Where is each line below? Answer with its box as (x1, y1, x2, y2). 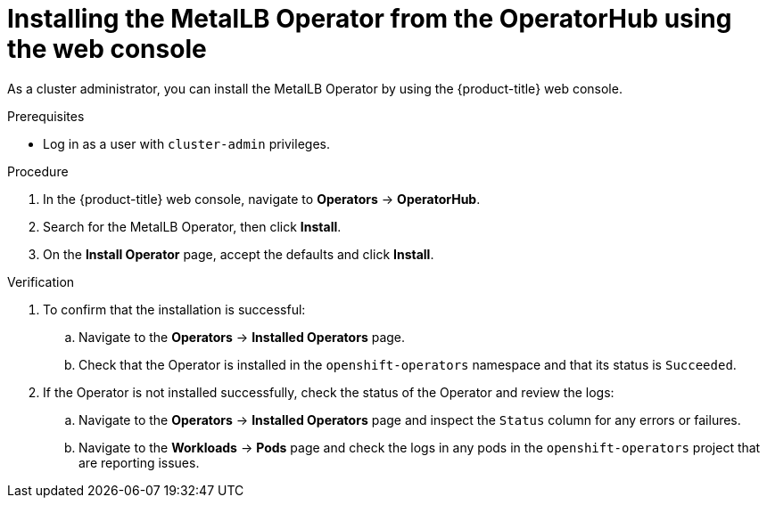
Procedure (7, 163, 69, 179)
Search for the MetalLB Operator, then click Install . (43, 218, 342, 234)
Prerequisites (7, 108, 85, 124)
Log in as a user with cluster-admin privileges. (43, 135, 330, 151)
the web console (7, 34, 207, 64)
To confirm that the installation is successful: (43, 301, 306, 317)
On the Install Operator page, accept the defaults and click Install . (43, 246, 434, 262)
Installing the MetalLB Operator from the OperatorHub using (7, 4, 732, 34)
